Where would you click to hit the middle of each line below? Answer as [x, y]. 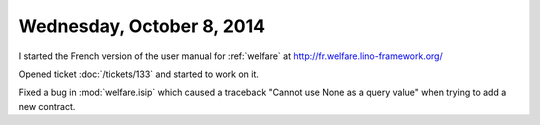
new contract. [47, 106]
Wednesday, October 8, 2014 [141, 26]
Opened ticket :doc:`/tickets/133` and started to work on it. [139, 74]
